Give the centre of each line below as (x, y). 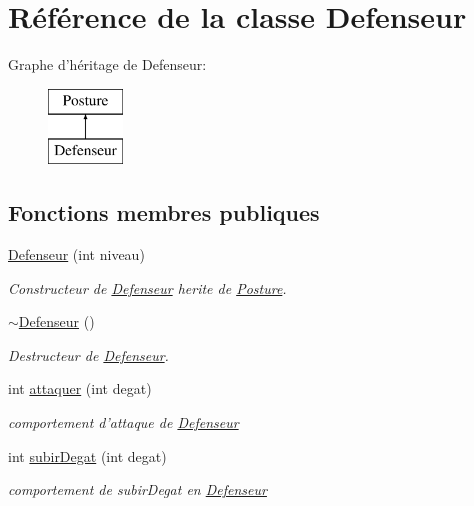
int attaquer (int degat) (80, 388)
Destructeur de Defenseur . (88, 354)
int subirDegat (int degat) (87, 455)
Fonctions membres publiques (164, 212)
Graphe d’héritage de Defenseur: (107, 64)
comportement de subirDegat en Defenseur (137, 489)
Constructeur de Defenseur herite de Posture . (147, 287)
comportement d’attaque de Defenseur (123, 422)
